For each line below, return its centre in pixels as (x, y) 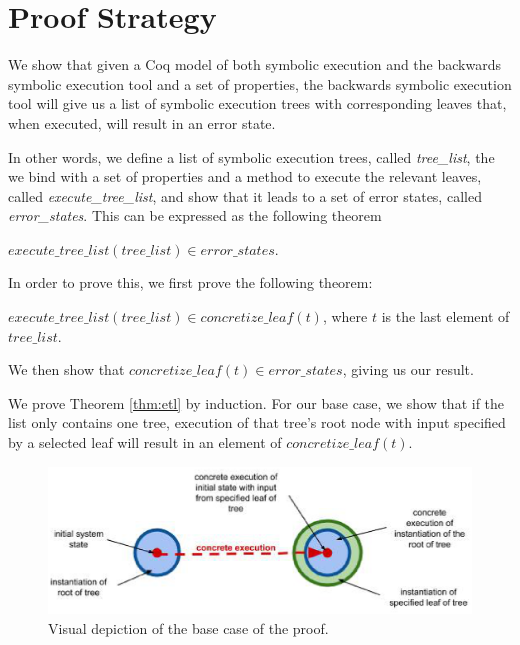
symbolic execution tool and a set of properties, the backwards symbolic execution (260, 83)
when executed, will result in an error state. (142, 122)
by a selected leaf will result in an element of (145, 442)
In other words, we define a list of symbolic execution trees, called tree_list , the (251, 156)
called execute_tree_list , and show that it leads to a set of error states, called (245, 195)
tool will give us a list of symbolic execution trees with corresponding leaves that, (257, 103)
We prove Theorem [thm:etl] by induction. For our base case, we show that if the (256, 402)
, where (345, 316)
